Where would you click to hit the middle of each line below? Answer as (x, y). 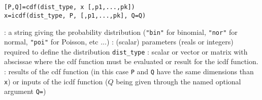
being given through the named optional (178, 81)
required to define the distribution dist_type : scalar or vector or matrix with (126, 51)
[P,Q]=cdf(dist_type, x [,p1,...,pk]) (70, 7)
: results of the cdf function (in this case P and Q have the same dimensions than (129, 71)
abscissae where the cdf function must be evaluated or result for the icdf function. (131, 61)
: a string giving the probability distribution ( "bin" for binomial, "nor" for (121, 32)
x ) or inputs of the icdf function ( (56, 81)
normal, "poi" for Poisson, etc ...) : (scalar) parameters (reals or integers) (119, 42)
